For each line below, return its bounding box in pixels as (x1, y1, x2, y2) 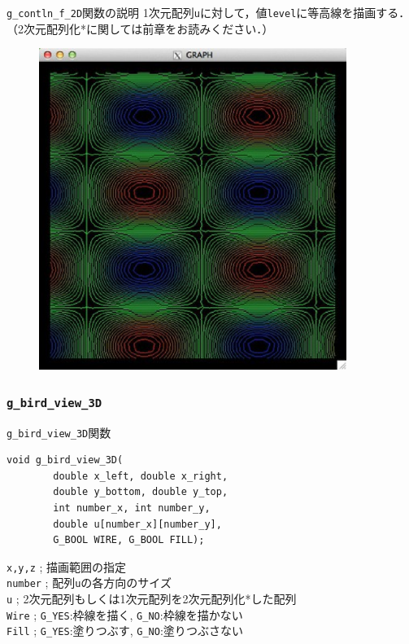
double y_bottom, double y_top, (53, 486, 228, 498)
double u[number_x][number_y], (53, 518, 222, 530)
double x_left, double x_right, (53, 470, 228, 482)
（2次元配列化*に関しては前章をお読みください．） (7, 20, 274, 37)
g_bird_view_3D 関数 (7, 423, 111, 440)
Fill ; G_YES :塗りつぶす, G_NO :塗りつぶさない (7, 622, 243, 639)
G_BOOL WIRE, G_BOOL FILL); (53, 534, 205, 546)
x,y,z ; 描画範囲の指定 (7, 558, 127, 575)
